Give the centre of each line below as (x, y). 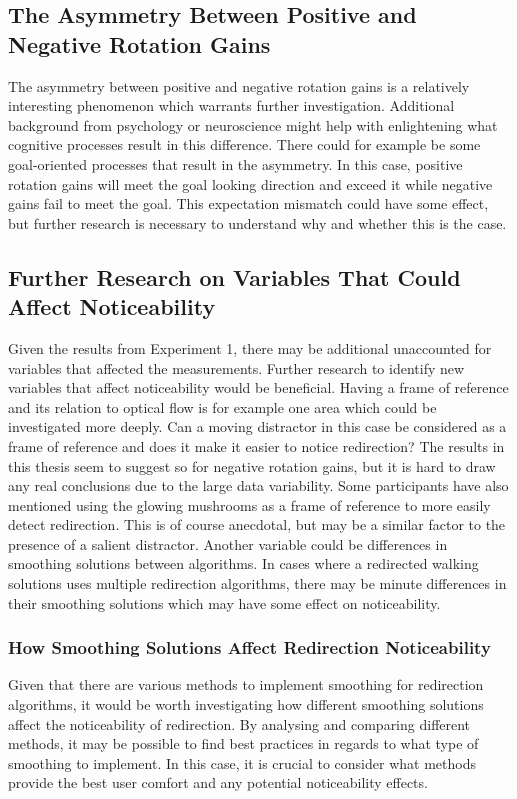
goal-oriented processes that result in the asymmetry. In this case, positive (235, 163)
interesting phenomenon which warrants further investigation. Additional (231, 105)
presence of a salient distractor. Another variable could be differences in (228, 543)
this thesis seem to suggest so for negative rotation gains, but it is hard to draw (252, 465)
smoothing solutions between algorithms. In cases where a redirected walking (243, 563)
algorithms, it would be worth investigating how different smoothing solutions (246, 704)
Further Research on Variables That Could (234, 276)
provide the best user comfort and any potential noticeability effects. (218, 782)
